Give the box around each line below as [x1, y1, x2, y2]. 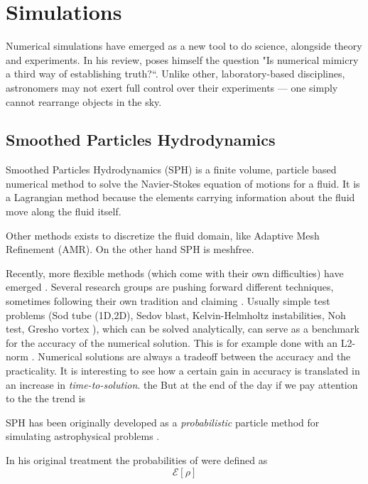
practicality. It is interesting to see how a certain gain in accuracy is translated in [6, 363, 360, 378]
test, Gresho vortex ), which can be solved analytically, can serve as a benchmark [6, 321, 360, 336]
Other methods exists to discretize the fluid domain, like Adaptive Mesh [6, 227, 320, 242]
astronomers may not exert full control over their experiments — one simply [6, 80, 338, 95]
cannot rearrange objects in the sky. [6, 94, 162, 109]
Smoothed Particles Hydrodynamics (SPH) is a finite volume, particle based [6, 162, 337, 177]
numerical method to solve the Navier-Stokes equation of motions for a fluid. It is [6, 176, 360, 190]
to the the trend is [6, 391, 86, 406]
